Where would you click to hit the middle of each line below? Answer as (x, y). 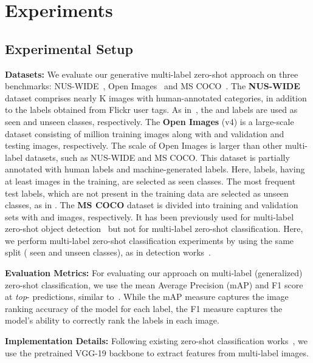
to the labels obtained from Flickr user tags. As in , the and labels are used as (151, 110)
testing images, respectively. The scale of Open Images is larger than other (144, 145)
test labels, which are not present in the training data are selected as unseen (147, 193)
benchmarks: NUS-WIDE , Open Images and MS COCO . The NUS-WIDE (153, 86)
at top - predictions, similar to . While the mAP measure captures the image (147, 297)
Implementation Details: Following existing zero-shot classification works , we (156, 341)
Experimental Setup (69, 48)
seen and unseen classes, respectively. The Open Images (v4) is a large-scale (150, 121)
